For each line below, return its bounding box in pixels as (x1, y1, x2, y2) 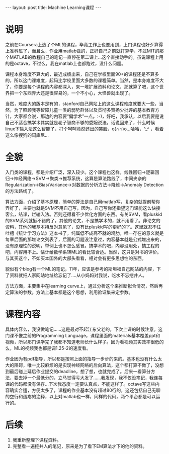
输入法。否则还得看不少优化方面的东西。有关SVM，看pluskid (36, 211, 162, 217)
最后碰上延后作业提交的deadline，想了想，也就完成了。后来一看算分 (9, 368, 151, 374)
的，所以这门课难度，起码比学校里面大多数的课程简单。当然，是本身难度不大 (5, 77, 164, 83)
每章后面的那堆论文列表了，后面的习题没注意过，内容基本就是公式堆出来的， (5, 236, 164, 242)
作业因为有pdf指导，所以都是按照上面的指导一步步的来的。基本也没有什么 (5, 355, 158, 361)
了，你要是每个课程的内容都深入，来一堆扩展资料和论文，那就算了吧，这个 (5, 83, 159, 89)
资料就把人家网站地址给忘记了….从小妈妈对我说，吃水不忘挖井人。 (9, 272, 147, 278)
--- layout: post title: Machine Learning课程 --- (5, 5, 102, 11)
